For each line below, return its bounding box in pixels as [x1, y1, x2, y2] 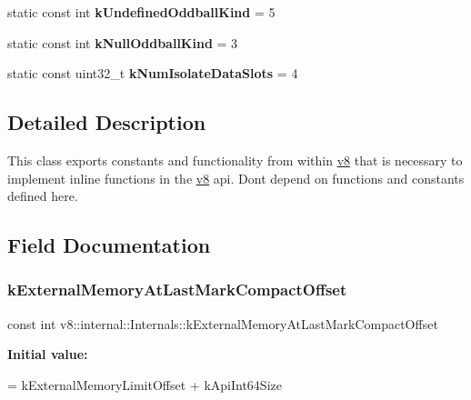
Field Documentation [7, 231, 211, 259]
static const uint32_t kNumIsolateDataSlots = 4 [7, 64, 298, 83]
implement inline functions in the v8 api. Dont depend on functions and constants [7, 168, 465, 187]
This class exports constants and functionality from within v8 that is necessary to [7, 150, 463, 169]
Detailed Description [7, 108, 206, 136]
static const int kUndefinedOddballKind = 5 [7, 3, 276, 21]
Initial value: [7, 345, 88, 364]
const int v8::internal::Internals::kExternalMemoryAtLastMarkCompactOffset [7, 314, 438, 333]
